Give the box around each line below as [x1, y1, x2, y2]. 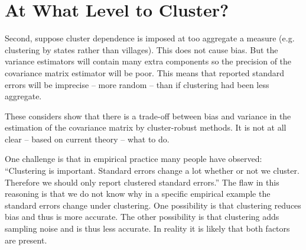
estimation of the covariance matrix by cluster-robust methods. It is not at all [5, 121, 287, 134]
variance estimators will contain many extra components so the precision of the [5, 55, 292, 67]
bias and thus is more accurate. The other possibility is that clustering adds [5, 210, 279, 223]
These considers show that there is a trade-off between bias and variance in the [5, 109, 291, 122]
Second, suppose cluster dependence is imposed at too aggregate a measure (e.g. [5, 32, 295, 44]
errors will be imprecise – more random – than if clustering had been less [5, 78, 269, 90]
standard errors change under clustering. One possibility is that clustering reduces [5, 199, 301, 211]
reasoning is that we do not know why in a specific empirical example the [5, 187, 271, 200]
